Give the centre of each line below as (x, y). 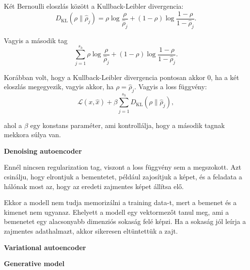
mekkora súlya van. (32, 135)
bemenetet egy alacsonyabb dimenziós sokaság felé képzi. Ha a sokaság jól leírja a (125, 221)
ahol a (13, 125)
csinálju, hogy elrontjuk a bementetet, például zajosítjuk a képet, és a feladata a (123, 176)
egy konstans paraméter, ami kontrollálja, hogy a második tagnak (127, 125)
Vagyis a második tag (36, 40)
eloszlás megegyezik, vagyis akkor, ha (59, 87)
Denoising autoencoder (43, 151)
